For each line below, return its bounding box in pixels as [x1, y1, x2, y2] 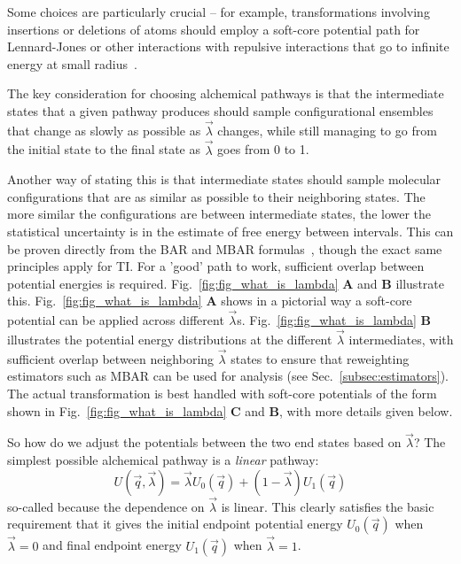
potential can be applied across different [7, 311, 224, 329]
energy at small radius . [7, 54, 137, 73]
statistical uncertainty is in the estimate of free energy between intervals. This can [7, 221, 454, 240]
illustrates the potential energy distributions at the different [7, 329, 332, 348]
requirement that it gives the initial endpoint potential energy [7, 514, 343, 533]
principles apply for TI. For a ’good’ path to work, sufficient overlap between [7, 257, 425, 275]
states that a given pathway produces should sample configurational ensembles [7, 101, 434, 120]
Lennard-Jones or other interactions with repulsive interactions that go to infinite [7, 37, 449, 56]
